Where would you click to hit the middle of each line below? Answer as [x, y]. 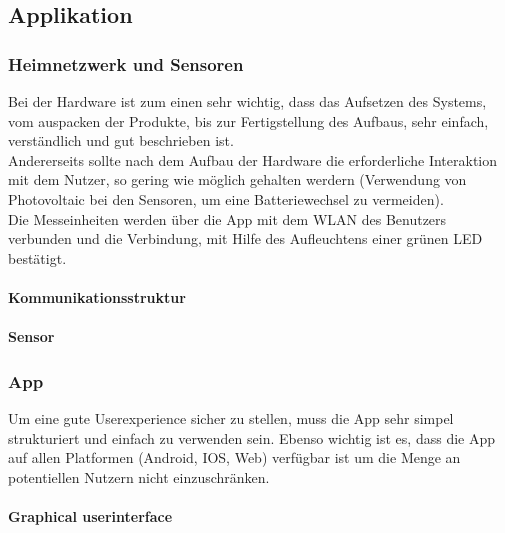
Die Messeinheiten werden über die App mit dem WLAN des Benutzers [227, 218]
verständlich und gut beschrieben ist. [121, 140]
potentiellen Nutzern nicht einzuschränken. [139, 476]
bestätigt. [37, 257]
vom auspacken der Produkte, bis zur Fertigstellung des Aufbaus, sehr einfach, [248, 120]
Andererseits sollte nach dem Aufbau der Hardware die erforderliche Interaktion [253, 159]
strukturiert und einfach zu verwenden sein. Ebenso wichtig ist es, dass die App [252, 437]
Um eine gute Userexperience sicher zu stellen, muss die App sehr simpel [231, 417]
